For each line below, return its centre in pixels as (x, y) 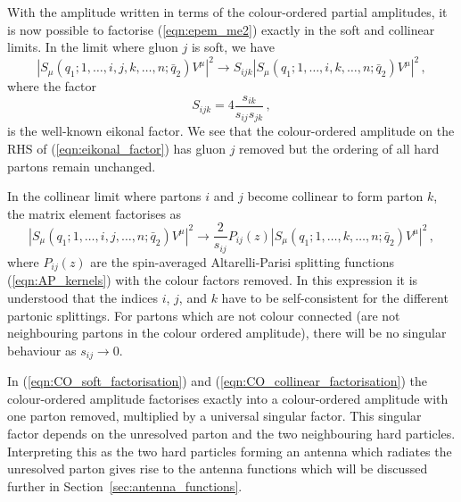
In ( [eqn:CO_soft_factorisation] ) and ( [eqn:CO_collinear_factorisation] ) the (218, 381)
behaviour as (42, 350)
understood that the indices (82, 297)
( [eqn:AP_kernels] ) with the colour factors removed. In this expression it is (213, 280)
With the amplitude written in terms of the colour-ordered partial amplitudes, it (227, 12)
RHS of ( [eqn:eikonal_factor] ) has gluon (116, 148)
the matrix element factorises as (95, 213)
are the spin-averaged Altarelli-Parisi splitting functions (242, 261)
